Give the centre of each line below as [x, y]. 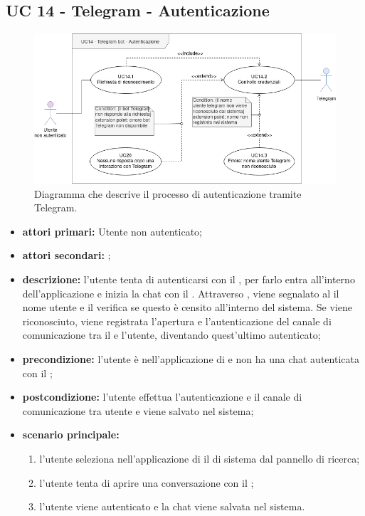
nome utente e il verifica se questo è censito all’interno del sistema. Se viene [187, 307]
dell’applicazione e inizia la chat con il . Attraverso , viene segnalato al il [181, 293]
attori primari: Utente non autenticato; [112, 231]
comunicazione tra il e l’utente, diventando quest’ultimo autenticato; [171, 335]
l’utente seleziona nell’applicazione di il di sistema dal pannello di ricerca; [200, 458]
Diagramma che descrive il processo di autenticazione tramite [168, 193]
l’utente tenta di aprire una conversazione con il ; [147, 482]
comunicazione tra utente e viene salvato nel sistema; [138, 410]
